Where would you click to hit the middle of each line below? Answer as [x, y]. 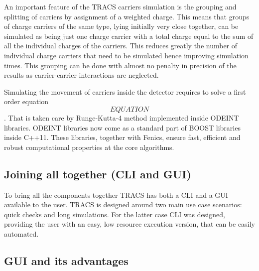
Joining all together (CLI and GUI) [98, 174]
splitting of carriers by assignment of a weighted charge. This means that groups [127, 16]
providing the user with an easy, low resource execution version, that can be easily [129, 224]
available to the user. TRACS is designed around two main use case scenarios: [123, 204]
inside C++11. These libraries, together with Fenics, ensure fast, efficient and [122, 137]
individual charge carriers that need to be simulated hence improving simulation [126, 55]
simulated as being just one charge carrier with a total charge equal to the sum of [129, 36]
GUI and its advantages [66, 260]
